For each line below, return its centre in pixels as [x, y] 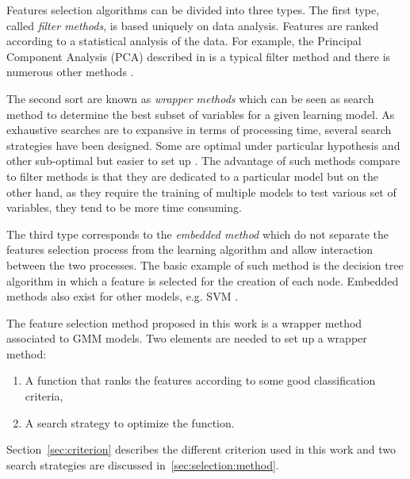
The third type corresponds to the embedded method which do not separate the [198, 234]
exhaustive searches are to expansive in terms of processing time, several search [199, 130]
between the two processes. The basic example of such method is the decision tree [205, 264]
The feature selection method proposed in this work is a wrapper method [184, 322]
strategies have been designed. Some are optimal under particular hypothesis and [203, 145]
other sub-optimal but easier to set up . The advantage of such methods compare [203, 161]
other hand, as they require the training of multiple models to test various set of [201, 192]
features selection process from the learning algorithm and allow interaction [190, 249]
